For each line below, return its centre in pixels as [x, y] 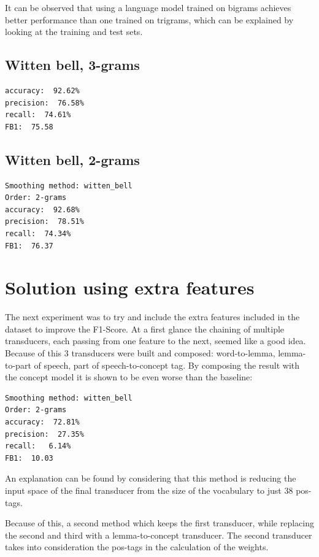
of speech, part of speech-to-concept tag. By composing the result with [167, 365]
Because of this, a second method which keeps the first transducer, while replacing [159, 523]
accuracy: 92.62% [42, 90]
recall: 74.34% [38, 233]
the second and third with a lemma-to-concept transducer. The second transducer [159, 535]
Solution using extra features [130, 287]
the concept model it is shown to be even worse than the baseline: [129, 377]
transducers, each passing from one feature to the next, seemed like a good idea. [156, 341]
